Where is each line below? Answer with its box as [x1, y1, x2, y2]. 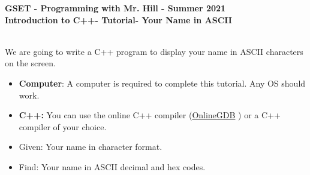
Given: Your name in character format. [19, 140, 162, 153]
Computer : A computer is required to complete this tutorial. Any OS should [19, 76, 306, 89]
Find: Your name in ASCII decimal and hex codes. [19, 160, 206, 173]
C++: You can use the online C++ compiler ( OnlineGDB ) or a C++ [19, 109, 281, 121]
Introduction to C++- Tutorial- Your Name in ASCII [5, 13, 232, 26]
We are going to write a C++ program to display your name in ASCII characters [5, 45, 303, 57]
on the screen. [5, 57, 56, 69]
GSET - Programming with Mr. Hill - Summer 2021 [5, 2, 226, 14]
